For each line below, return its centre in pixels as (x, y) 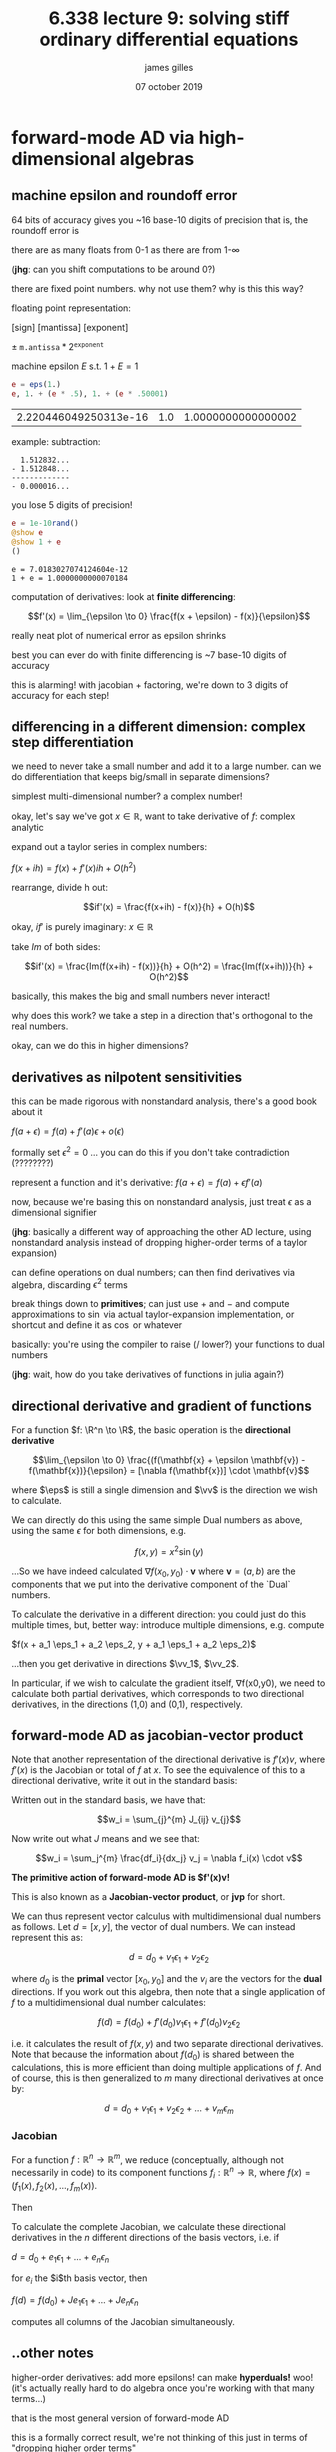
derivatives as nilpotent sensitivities (127, 1077)
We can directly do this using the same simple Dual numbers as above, (157, 1520)
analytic (27, 828)
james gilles (169, 67)
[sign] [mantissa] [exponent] (70, 327)
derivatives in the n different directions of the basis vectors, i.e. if (145, 2237)
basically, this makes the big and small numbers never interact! (141, 996)
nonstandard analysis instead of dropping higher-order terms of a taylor (159, 1242)
